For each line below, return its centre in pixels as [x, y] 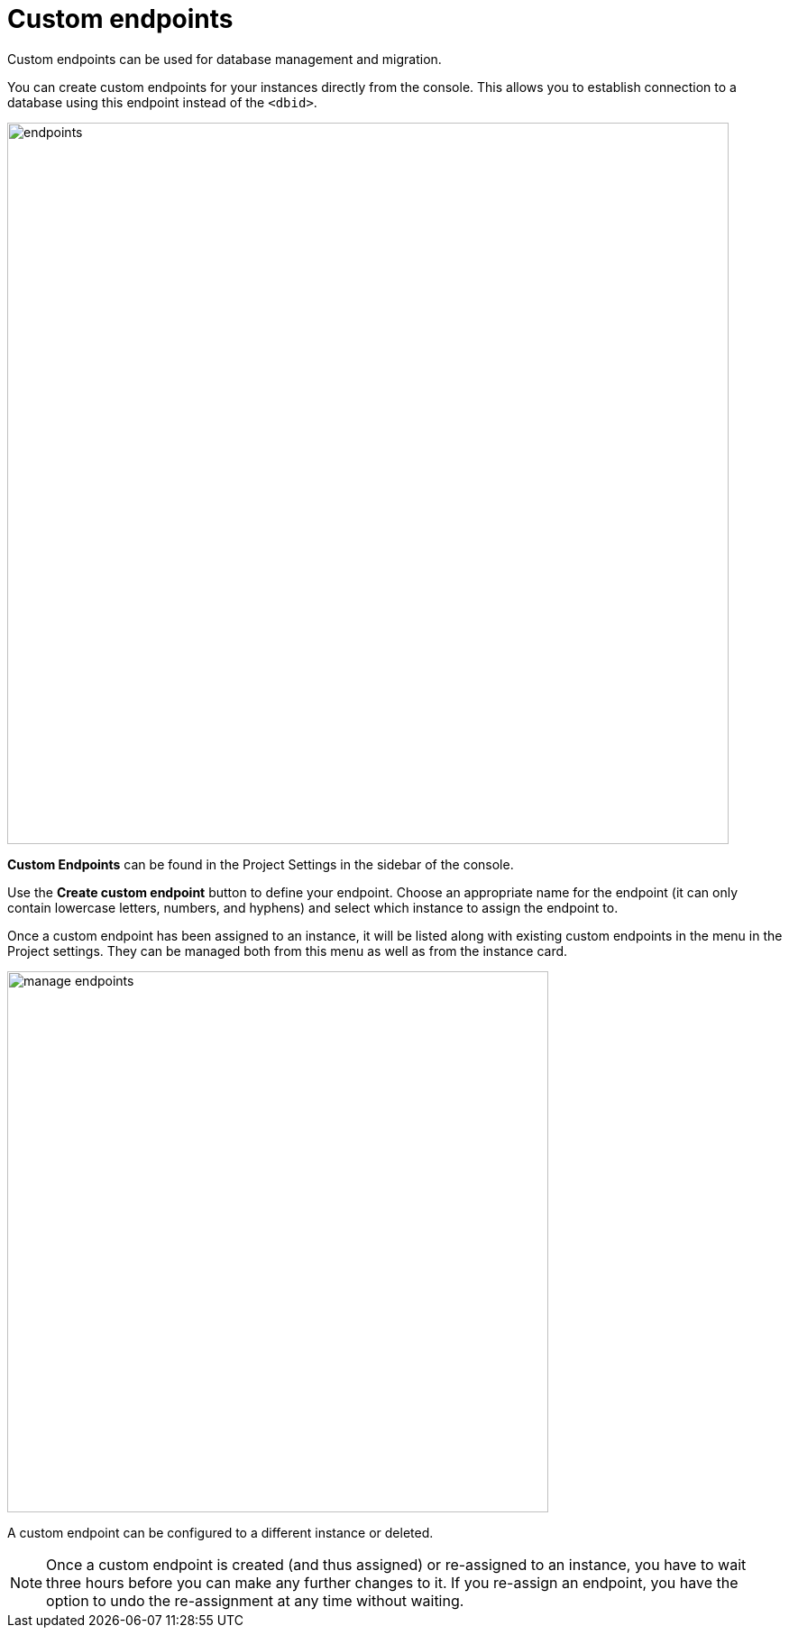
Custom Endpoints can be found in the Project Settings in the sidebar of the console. [261, 864]
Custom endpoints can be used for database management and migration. [225, 59]
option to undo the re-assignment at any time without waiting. [255, 1600]
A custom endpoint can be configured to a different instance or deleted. [220, 1532]
